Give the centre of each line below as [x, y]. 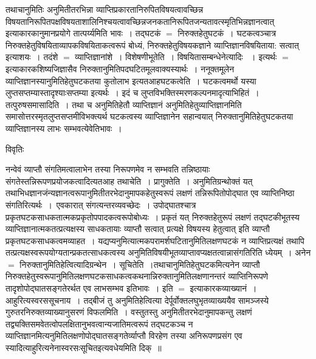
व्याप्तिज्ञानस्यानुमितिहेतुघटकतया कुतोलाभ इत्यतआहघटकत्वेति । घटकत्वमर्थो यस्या [131, 80]
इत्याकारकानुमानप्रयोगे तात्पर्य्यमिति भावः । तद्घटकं [83, 33]
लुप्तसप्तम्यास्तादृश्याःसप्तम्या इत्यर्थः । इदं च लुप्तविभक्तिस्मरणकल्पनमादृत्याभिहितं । [132, 93]
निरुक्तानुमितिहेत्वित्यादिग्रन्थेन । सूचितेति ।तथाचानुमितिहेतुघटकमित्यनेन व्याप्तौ [140, 264]
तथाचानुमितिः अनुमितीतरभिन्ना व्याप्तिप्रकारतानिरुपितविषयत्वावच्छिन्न [105, 9]
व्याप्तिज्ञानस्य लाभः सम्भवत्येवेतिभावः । [64, 128]
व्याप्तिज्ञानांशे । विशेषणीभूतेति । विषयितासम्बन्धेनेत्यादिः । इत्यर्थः [176, 57]
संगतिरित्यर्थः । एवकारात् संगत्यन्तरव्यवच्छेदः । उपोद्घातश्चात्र [101, 204]
